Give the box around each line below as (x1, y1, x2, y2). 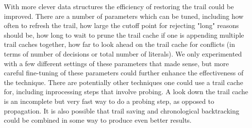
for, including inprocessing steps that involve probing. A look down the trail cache (4, 86, 248, 97)
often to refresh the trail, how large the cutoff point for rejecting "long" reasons (4, 20, 239, 30)
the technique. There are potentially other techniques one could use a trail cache (4, 77, 243, 87)
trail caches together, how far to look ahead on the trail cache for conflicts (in (4, 39, 235, 49)
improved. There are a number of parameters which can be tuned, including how (4, 11, 244, 21)
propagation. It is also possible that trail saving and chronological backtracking (4, 105, 239, 115)
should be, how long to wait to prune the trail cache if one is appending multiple (4, 29, 244, 40)
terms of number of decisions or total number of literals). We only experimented (4, 48, 242, 58)
